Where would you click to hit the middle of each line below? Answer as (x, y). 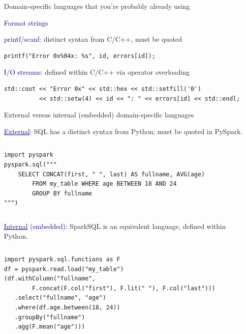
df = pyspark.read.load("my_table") (64, 269)
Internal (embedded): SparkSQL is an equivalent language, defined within (115, 226)
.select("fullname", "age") (60, 298)
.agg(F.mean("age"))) (50, 327)
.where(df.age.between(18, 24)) (67, 308)
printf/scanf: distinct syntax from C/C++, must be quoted (93, 39)
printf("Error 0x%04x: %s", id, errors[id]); (80, 56)
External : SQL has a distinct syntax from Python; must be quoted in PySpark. (123, 131)
